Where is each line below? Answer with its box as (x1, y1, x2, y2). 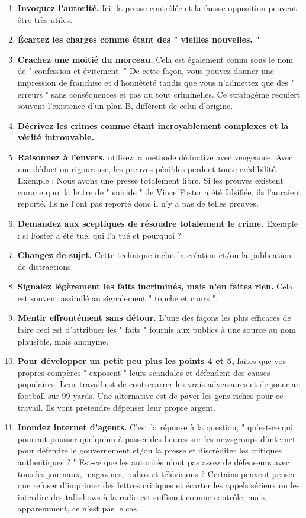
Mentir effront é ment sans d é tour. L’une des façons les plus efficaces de (17, 311, 291, 324)
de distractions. (17, 260, 73, 272)
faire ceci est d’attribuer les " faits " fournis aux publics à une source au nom (17, 323, 296, 336)
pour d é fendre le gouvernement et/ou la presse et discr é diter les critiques (17, 444, 282, 456)
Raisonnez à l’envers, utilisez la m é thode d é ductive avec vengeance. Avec (17, 150, 293, 163)
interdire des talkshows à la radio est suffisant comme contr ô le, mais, (17, 490, 267, 503)
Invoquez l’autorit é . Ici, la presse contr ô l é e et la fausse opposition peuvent (17, 2, 297, 14)
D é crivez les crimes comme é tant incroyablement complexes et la (17, 119, 289, 131)
